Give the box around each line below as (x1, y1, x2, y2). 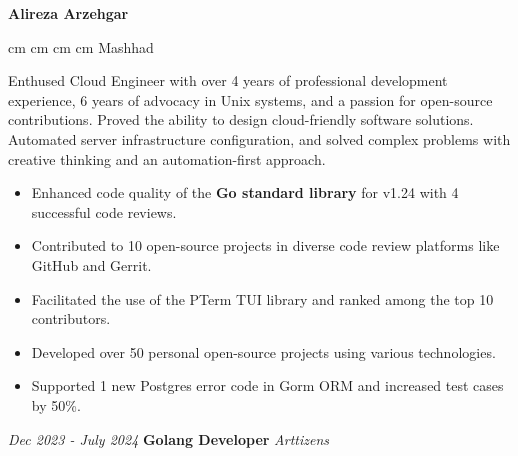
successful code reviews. (31, 201, 177, 222)
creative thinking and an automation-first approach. (8, 148, 326, 169)
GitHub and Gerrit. (31, 254, 152, 275)
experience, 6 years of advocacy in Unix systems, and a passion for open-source (8, 89, 493, 110)
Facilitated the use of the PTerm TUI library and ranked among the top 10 (31, 288, 494, 309)
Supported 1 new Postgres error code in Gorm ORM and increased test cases (31, 375, 504, 396)
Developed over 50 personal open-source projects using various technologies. (31, 341, 496, 362)
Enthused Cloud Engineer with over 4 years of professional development (8, 70, 448, 91)
